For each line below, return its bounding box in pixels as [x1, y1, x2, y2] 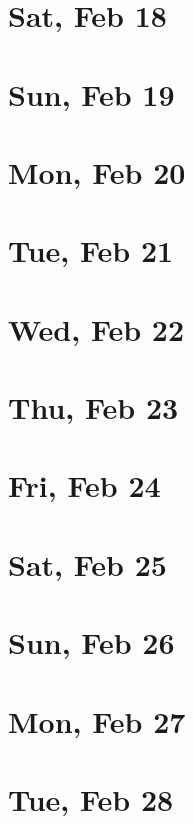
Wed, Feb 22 [8, 308, 185, 349]
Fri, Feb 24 [8, 465, 161, 506]
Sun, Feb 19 [8, 73, 175, 114]
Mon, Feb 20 [8, 151, 186, 192]
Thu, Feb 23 [8, 387, 179, 428]
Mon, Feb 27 [8, 700, 186, 741]
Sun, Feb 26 [8, 622, 175, 663]
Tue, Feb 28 [8, 778, 174, 819]
